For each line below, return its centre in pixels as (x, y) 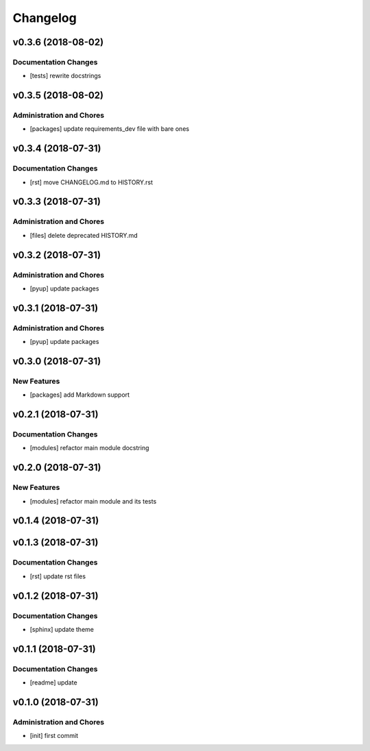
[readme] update (54, 682)
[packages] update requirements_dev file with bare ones (110, 129)
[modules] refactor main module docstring (89, 448)
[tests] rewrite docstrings (65, 76)
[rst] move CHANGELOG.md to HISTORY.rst (91, 182)
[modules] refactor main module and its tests (93, 501)
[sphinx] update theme (62, 629)
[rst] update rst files (58, 576)
